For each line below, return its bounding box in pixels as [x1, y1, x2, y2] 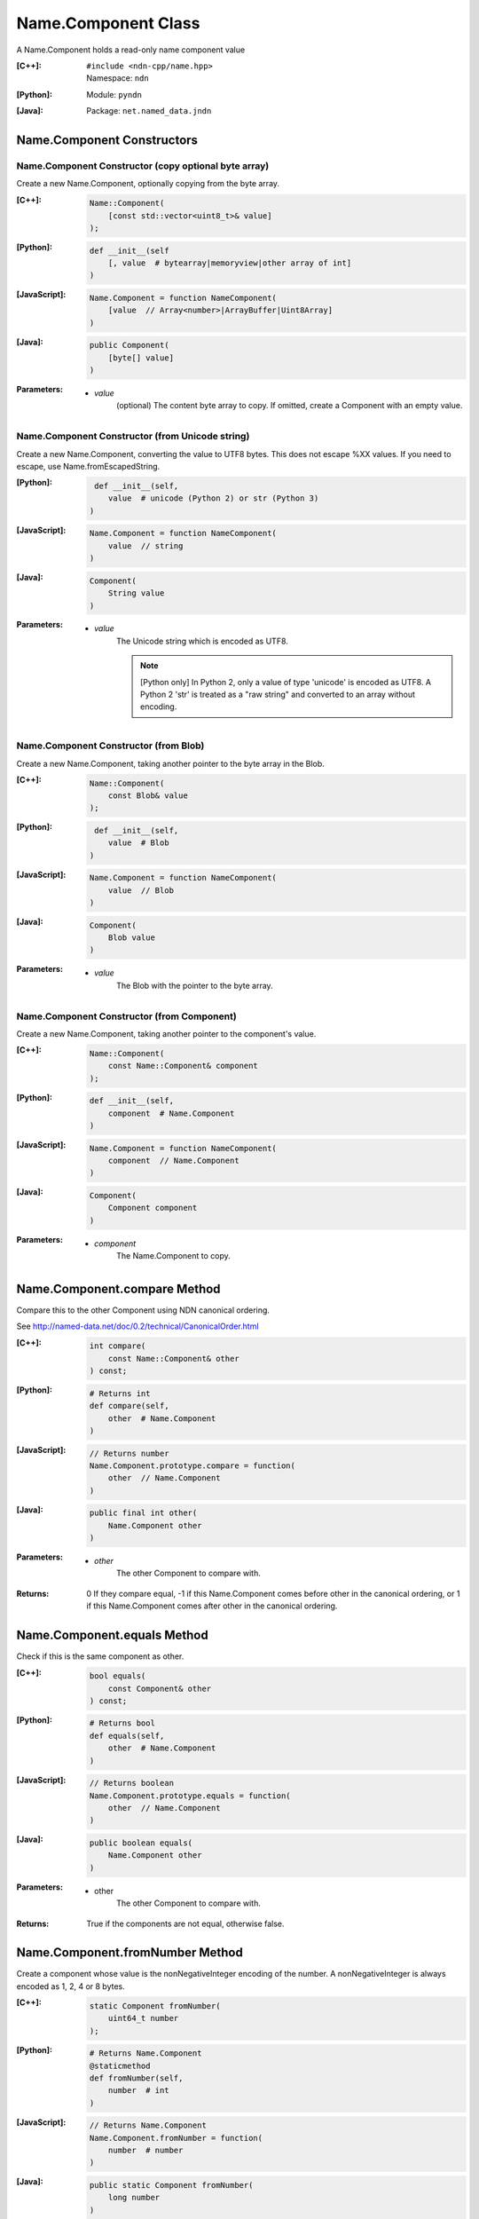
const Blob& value [107, 790, 188, 801]
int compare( [89, 1341, 146, 1351]
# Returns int [89, 1388, 151, 1398]
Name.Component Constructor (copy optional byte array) [16, 160, 270, 172]
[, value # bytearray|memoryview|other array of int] [107, 258, 352, 268]
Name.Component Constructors [16, 132, 199, 147]
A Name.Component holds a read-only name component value [16, 44, 246, 55]
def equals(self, [89, 1731, 165, 1741]
